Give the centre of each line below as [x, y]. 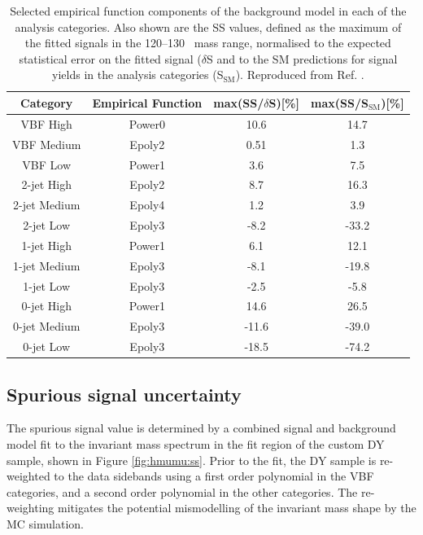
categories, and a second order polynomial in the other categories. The [182, 491]
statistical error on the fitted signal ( [110, 58]
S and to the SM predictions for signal [302, 58]
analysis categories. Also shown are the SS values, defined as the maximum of [208, 26]
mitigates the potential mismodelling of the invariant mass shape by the [237, 508]
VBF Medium [47, 144]
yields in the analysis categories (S [138, 75]
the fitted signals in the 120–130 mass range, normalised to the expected [208, 43]
